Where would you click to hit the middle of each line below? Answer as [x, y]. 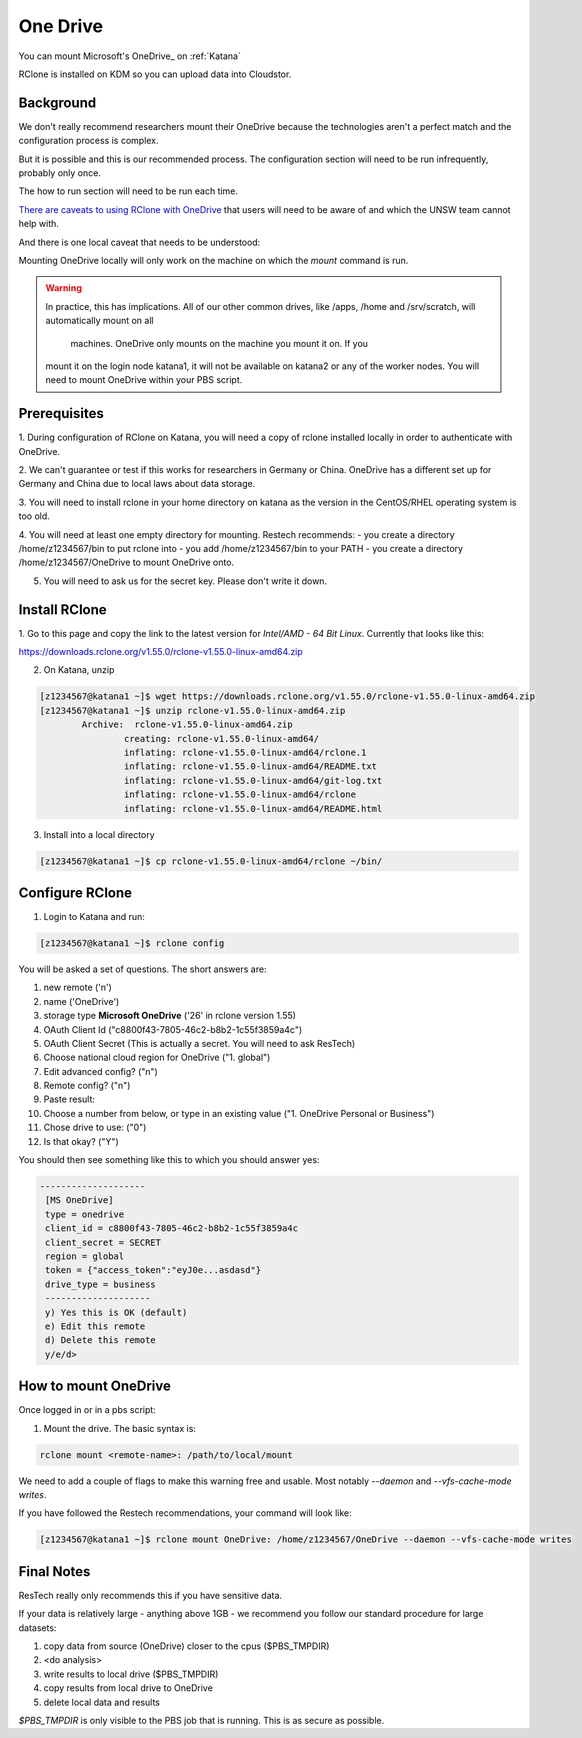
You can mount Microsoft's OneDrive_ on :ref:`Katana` [130, 56]
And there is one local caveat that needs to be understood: [139, 242]
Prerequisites [61, 413]
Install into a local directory [99, 834]
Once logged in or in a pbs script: [87, 1410]
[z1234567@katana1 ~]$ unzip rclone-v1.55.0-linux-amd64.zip [192, 710]
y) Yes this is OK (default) [116, 1312]
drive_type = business [101, 1284]
